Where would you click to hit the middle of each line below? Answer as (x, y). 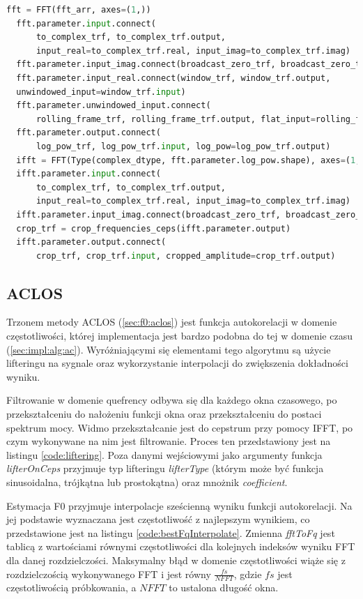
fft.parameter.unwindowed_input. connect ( (114, 106)
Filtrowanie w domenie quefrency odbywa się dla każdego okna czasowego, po (172, 400)
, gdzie (248, 574)
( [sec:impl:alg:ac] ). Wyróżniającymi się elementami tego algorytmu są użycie (169, 349)
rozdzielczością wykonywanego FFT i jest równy (109, 574)
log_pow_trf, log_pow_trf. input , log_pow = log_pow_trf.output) (183, 146)
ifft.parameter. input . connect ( (88, 174)
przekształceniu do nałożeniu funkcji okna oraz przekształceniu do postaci (164, 414)
